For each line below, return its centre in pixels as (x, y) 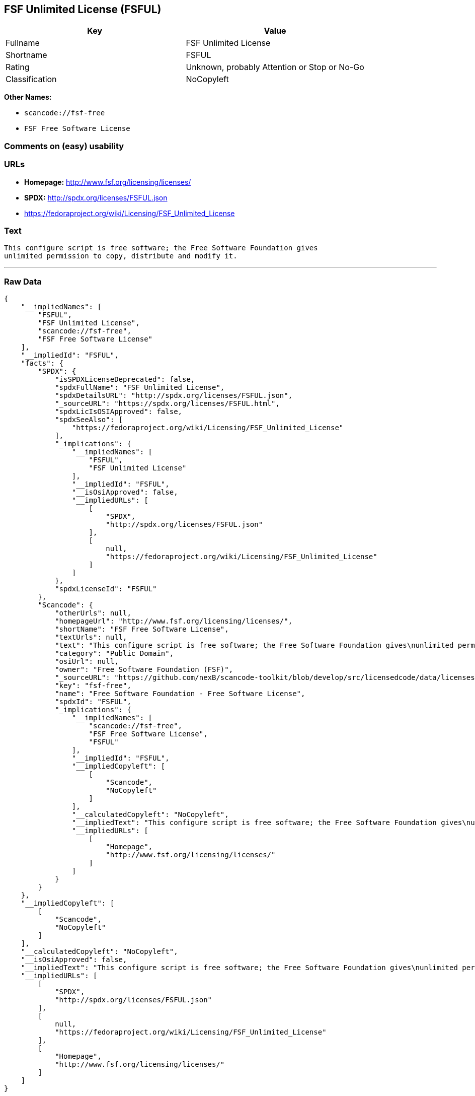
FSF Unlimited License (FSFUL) (83, 9)
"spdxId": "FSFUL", (93, 702)
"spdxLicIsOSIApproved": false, (119, 412)
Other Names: (28, 97)
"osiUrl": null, (87, 662)
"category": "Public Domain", (114, 654)
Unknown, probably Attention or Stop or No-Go (275, 67)
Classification (31, 79)
